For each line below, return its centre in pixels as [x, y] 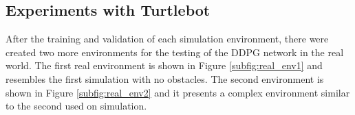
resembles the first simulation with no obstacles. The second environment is [165, 78]
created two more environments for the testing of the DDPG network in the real [175, 52]
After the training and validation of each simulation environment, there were [167, 39]
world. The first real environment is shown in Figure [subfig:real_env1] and [164, 65]
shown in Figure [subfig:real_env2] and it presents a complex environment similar [178, 92]
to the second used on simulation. [76, 106]
